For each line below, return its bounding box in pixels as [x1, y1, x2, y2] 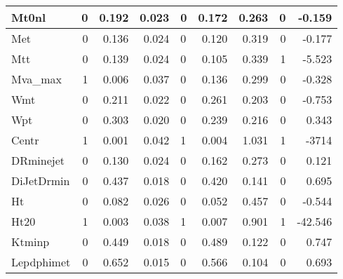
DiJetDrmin [11, 172, 70, 189]
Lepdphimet [11, 254, 71, 270]
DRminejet [11, 152, 65, 168]
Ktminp [11, 233, 50, 250]
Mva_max [11, 71, 62, 87]
